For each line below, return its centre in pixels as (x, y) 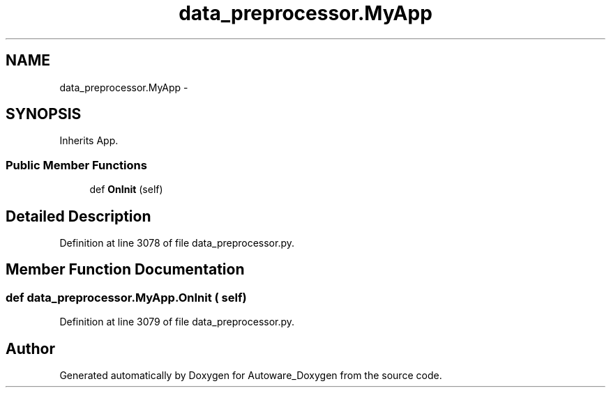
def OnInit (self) (126, 190)
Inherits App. (89, 141)
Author (30, 348)
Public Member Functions (76, 165)
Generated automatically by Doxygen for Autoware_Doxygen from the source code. (251, 376)
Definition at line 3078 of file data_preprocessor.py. (177, 243)
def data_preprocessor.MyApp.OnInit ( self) (126, 297)
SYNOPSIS (44, 114)
